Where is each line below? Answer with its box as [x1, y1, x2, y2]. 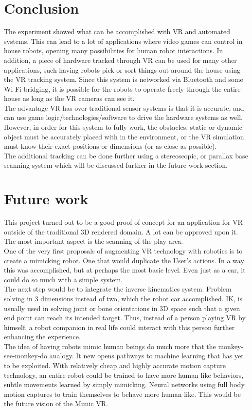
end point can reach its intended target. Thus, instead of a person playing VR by [4, 312, 246, 323]
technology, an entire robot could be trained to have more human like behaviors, [4, 370, 244, 380]
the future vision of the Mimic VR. [4, 398, 108, 409]
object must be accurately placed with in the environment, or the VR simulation [4, 131, 244, 141]
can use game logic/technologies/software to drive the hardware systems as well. [4, 112, 243, 122]
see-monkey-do [4, 351, 48, 361]
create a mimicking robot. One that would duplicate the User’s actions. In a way [4, 255, 244, 265]
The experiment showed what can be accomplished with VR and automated [4, 26, 231, 37]
